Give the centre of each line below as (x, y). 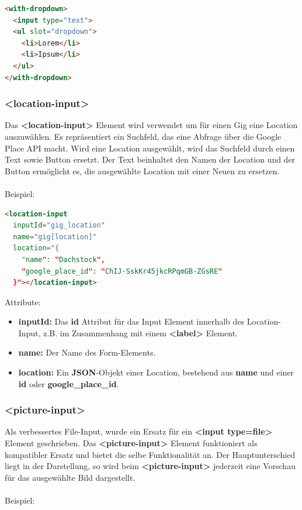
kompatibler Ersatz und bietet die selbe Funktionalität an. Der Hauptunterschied (150, 454)
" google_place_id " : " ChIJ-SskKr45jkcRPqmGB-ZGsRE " (122, 271)
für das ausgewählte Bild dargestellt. (70, 477)
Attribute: (23, 301)
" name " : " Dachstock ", (63, 259)
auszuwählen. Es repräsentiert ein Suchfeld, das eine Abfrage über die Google (143, 136)
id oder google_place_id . (69, 383)
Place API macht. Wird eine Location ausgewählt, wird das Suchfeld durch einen (150, 148)
